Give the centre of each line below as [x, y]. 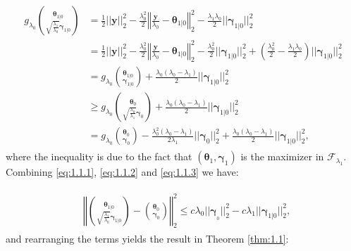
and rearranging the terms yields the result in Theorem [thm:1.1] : [147, 239]
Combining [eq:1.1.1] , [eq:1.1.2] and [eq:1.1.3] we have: [122, 172]
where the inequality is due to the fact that [99, 156]
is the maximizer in [282, 156]
